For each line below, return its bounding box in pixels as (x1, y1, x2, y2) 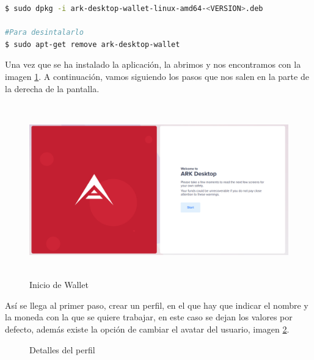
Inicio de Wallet (29, 278, 89, 291)
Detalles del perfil (29, 343, 95, 356)
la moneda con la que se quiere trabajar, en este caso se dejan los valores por (5, 311, 293, 323)
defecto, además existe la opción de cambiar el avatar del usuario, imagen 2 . (5, 322, 290, 335)
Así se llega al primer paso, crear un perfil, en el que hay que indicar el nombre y (5, 298, 309, 311)
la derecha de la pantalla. (5, 82, 100, 95)
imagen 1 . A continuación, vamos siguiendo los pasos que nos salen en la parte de (5, 70, 309, 82)
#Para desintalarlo (5, 28, 84, 37)
